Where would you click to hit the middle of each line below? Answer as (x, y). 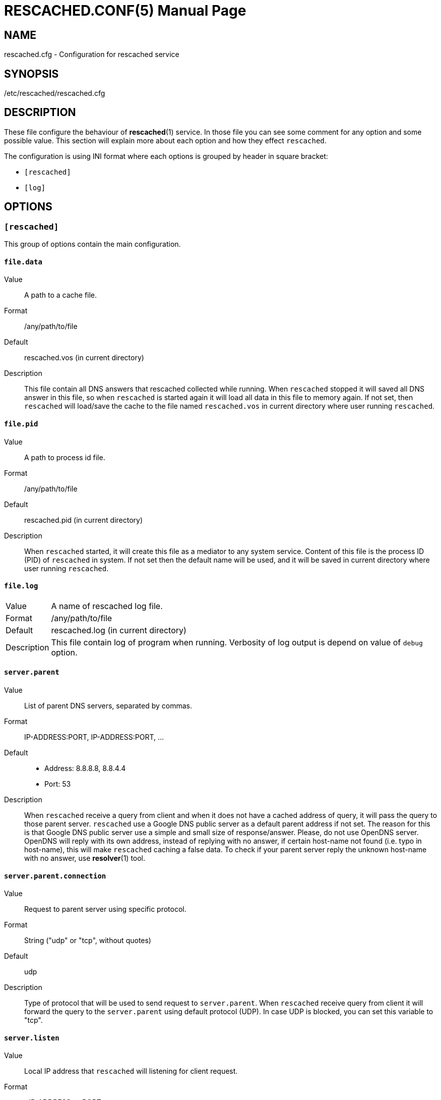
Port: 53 (58, 784)
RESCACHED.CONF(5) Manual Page (125, 11)
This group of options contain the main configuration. (92, 244)
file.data (23, 262)
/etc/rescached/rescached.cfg (55, 93)
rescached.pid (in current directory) (84, 520)
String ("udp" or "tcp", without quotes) (88, 941)
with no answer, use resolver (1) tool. (85, 858)
